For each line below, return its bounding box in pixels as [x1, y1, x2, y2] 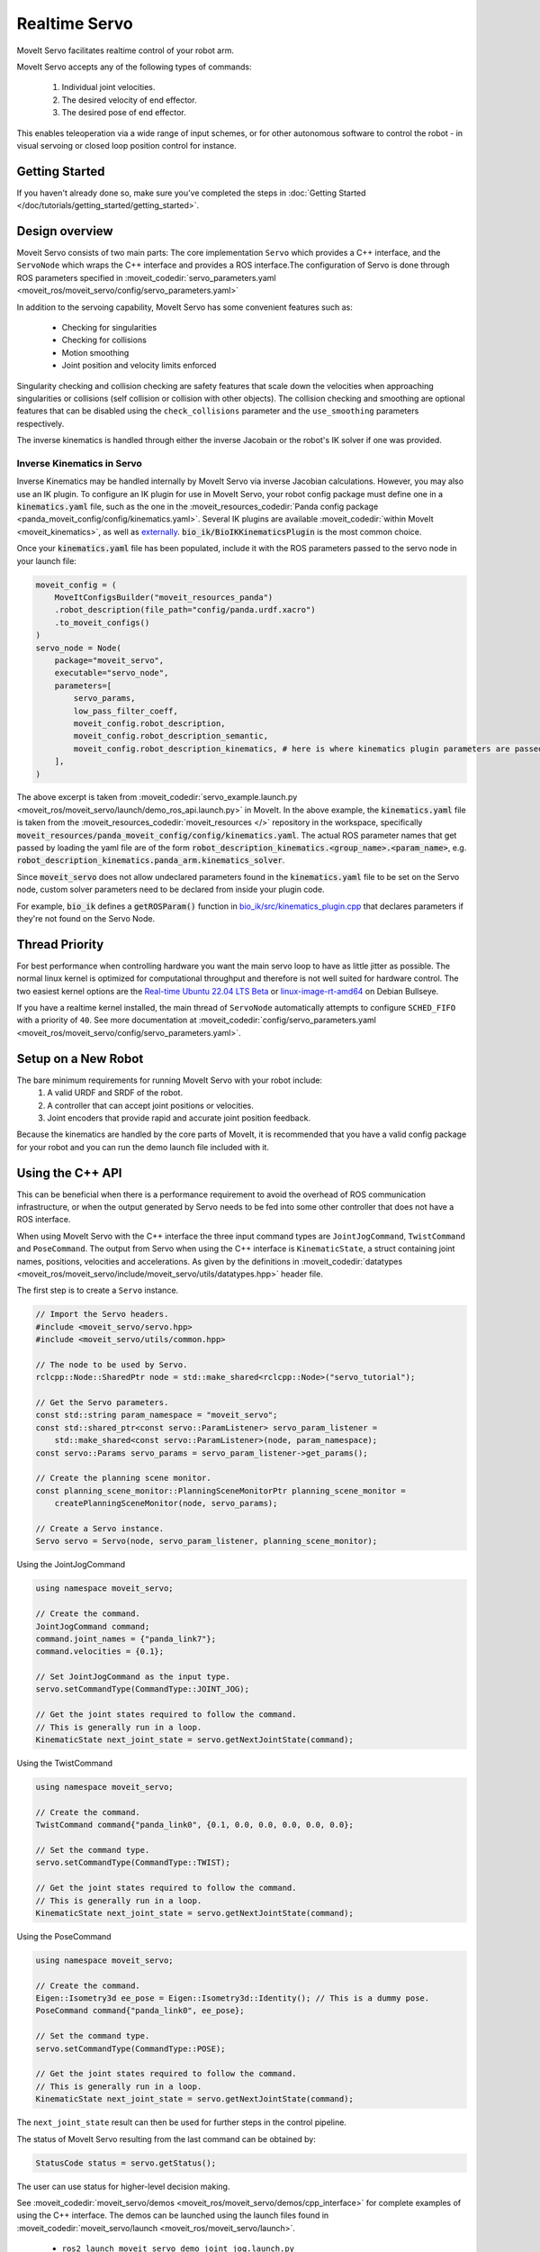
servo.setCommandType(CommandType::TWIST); [35, 1857, 231, 1868]
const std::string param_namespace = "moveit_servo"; [35, 1410, 278, 1421]
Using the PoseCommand [16, 1930, 112, 1941]
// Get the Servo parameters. [35, 1397, 169, 1408]
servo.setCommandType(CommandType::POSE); [35, 2043, 226, 2054]
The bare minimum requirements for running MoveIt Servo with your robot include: [16, 1075, 323, 1085]
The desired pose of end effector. [61, 107, 186, 118]
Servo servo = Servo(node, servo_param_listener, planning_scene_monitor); [35, 1536, 378, 1547]
